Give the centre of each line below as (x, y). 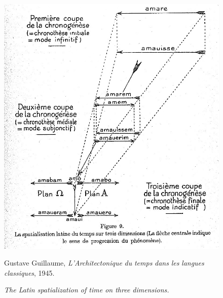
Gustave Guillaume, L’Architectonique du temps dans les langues (104, 263)
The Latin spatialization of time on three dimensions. (87, 290)
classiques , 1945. (29, 272)
